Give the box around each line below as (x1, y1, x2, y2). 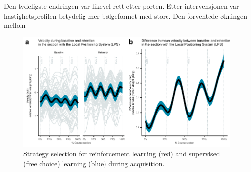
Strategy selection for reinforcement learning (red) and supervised (23, 149, 220, 159)
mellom (4, 20, 26, 30)
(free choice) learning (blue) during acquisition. (23, 158, 165, 169)
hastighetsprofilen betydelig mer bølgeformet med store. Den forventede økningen (4, 10, 248, 20)
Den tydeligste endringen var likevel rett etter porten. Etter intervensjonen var (4, 1, 239, 11)
